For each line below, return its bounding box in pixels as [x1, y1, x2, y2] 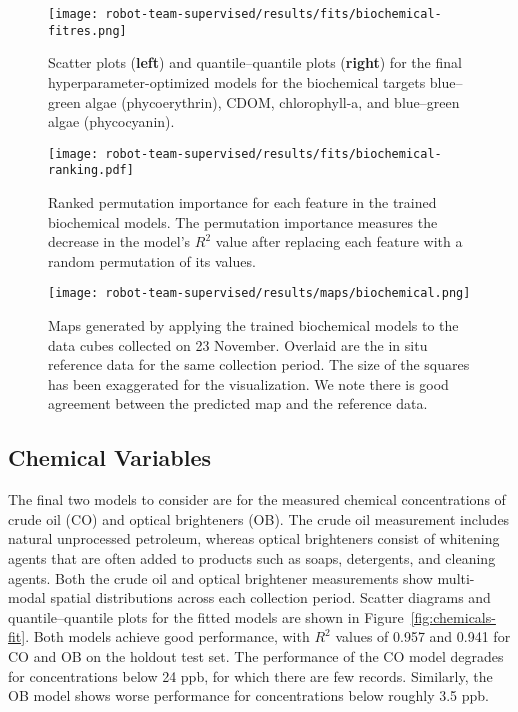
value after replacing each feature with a [215, 231, 463, 252]
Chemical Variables [8, 442, 212, 473]
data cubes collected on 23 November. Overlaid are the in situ [48, 334, 428, 355]
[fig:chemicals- [410, 606, 496, 627]
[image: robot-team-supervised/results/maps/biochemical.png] [48, 286, 471, 301]
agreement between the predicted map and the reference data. [48, 393, 428, 414]
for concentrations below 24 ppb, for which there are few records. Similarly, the [8, 665, 493, 686]
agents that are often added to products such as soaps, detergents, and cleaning [8, 547, 496, 568]
